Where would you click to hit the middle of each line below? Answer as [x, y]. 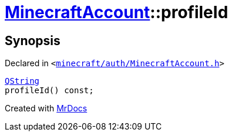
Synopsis [33, 40]
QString [22, 81]
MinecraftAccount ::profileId [117, 12]
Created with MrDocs [46, 108]
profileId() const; [49, 91]
